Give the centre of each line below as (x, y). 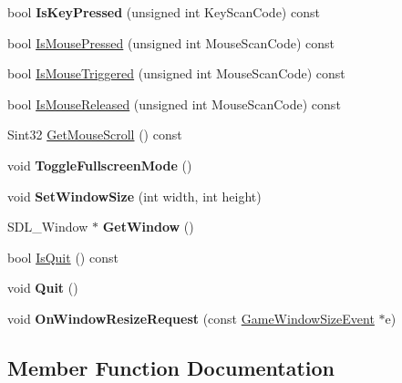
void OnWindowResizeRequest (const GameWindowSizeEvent (191, 318)
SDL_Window (48, 227)
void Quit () (43, 288)
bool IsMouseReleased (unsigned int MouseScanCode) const (174, 104)
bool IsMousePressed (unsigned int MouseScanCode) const (171, 42)
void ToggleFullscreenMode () (100, 165)
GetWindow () (148, 227)
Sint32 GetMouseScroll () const (95, 135)
